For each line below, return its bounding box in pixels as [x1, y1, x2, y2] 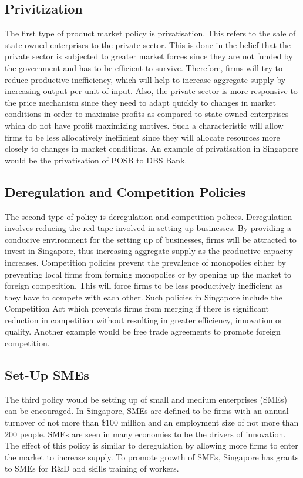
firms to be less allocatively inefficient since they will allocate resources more [5, 131, 280, 143]
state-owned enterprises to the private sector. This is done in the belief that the [5, 38, 291, 51]
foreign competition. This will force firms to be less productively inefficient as [5, 279, 283, 292]
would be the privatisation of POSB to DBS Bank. [5, 153, 187, 166]
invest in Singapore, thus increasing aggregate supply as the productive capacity [5, 245, 293, 257]
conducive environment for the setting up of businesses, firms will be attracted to [5, 233, 297, 245]
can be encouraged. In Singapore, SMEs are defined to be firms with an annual [5, 405, 289, 417]
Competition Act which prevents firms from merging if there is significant [5, 302, 270, 315]
